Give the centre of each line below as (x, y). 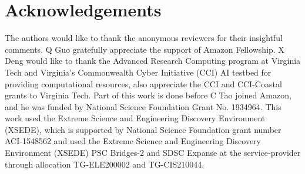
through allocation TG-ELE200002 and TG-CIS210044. (105, 164)
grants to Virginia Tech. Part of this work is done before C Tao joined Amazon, (148, 95)
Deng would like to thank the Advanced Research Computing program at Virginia (153, 61)
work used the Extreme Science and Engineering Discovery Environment (135, 118)
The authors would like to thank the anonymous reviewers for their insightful (144, 38)
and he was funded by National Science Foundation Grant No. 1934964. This (143, 106)
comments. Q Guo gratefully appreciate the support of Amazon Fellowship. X (145, 49)
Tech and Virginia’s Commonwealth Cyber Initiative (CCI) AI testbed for (138, 72)
